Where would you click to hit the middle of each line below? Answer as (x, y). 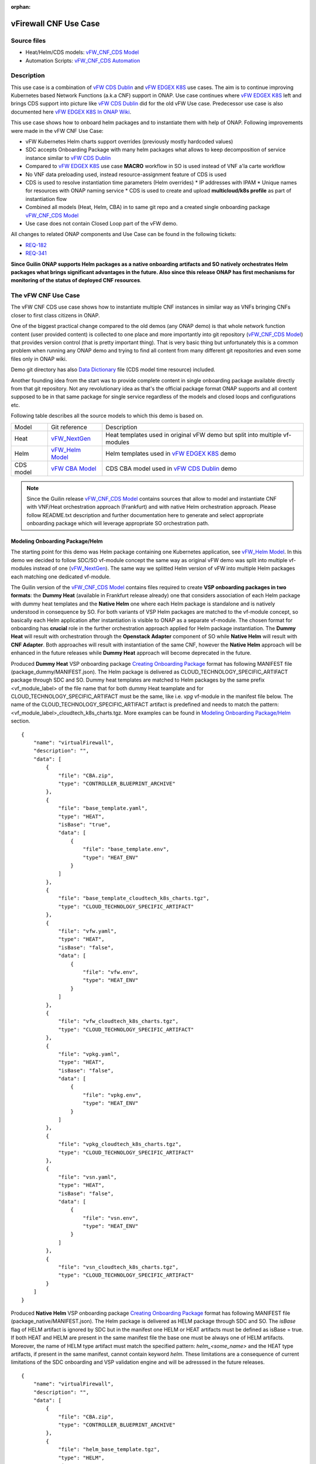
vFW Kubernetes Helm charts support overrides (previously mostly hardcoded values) (129, 142)
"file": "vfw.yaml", (87, 931)
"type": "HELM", (81, 1458)
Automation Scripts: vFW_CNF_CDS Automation (83, 60)
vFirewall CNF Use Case (55, 23)
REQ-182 (36, 245)
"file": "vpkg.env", (112, 1095)
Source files (28, 40)
